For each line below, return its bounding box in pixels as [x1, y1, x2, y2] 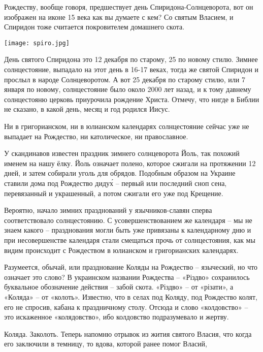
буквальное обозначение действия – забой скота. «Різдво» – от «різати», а [4, 281, 234, 292]
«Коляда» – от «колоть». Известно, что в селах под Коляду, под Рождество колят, [4, 291, 257, 302]
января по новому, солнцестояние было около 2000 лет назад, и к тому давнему [4, 84, 251, 94]
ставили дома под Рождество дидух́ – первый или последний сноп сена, [4, 177, 227, 188]
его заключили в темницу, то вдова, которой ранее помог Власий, [4, 338, 207, 349]
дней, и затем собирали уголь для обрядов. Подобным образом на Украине [4, 168, 236, 178]
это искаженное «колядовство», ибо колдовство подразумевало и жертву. [4, 311, 229, 322]
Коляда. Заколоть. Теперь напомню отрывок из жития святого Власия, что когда [4, 328, 252, 339]
